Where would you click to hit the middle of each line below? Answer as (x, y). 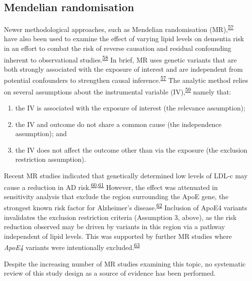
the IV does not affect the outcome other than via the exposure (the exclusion (131, 149)
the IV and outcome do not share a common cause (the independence (118, 124)
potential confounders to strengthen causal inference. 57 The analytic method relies (126, 79)
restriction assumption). (51, 159)
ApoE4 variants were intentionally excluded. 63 (72, 247)
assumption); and (41, 133)
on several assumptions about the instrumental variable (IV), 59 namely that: (118, 91)
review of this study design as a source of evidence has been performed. (110, 273)
